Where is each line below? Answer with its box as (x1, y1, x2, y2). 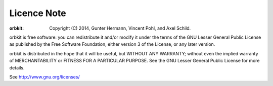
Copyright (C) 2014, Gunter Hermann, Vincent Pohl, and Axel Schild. (49, 25, 191, 31)
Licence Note (9, 8, 66, 19)
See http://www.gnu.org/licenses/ (9, 73, 80, 80)
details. (9, 64, 25, 70)
